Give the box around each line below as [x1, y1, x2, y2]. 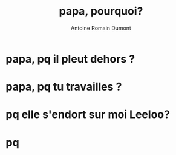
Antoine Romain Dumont [71, 24, 131, 32]
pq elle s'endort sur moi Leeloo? [5, 108, 171, 122]
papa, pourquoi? [59, 4, 143, 18]
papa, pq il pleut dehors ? [5, 52, 135, 66]
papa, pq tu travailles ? [5, 80, 122, 94]
